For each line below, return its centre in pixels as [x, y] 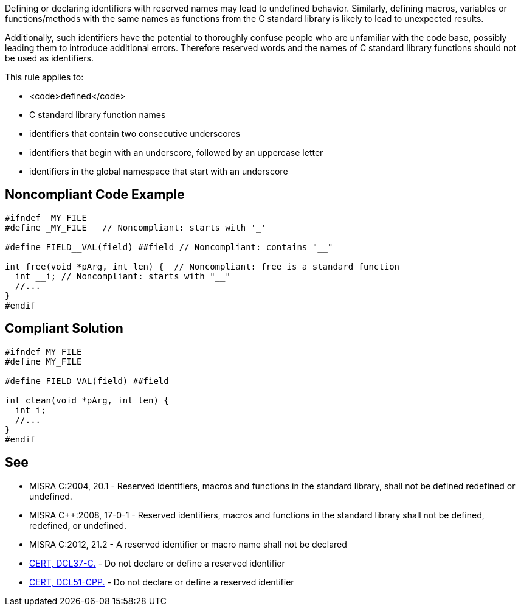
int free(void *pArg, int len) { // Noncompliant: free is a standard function [202, 266]
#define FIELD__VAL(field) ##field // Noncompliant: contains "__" [169, 247]
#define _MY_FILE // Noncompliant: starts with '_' [136, 227]
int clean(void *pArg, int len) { [87, 400]
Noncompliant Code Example [95, 195]
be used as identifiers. [49, 58]
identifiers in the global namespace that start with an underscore [159, 171]
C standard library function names [98, 115]
